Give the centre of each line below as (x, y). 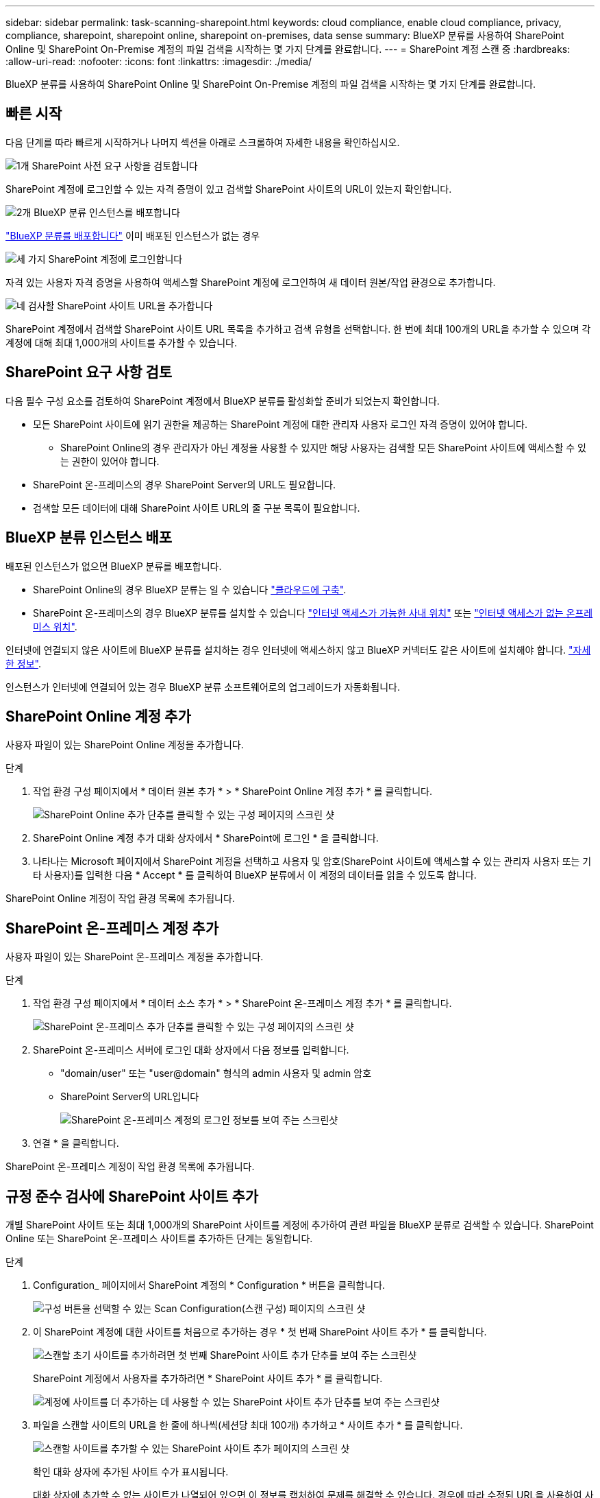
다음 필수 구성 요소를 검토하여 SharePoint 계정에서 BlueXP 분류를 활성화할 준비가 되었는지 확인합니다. (223, 401)
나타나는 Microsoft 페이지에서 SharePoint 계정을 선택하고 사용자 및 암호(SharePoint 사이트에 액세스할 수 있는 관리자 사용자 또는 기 (312, 861)
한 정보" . (23, 663)
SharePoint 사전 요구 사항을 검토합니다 (115, 165)
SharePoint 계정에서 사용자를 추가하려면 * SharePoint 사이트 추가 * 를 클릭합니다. (208, 1379)
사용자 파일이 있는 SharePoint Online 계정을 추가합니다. (125, 745)
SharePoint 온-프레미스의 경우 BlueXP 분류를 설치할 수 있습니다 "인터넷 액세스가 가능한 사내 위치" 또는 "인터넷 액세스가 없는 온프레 (313, 613)
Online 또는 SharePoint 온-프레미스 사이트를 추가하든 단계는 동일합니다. (159, 1239)
